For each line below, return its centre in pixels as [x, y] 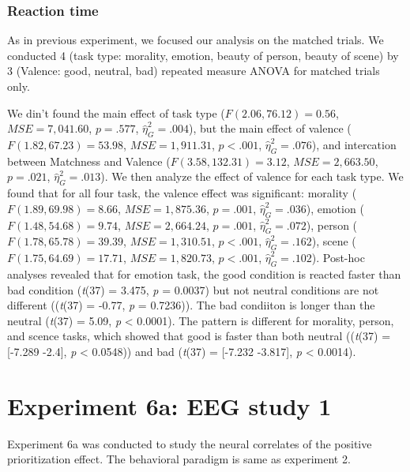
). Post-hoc [338, 258]
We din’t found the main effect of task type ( [116, 112]
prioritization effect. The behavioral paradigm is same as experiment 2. [179, 459]
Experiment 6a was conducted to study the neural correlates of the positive [190, 443]
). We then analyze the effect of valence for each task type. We [252, 176]
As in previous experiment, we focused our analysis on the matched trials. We [196, 40]
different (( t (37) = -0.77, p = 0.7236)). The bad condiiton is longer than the [191, 305]
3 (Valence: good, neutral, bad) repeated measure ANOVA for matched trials [194, 71]
